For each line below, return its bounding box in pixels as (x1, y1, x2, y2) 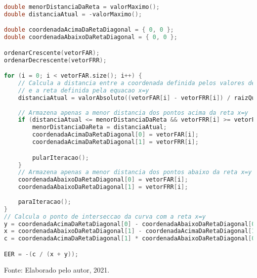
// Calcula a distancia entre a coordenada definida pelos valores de (18, 80, 256, 87)
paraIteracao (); (18, 198, 72, 205)
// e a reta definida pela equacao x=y (18, 87, 149, 94)
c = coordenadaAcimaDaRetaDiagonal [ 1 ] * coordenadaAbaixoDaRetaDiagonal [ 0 (4, 235, 256, 242)
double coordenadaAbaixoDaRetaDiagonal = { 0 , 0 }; (4, 34, 177, 41)
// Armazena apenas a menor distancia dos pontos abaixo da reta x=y (18, 169, 252, 176)
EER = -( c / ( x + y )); (4, 250, 79, 258)
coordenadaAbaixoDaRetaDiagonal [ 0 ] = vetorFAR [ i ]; (18, 176, 188, 184)
